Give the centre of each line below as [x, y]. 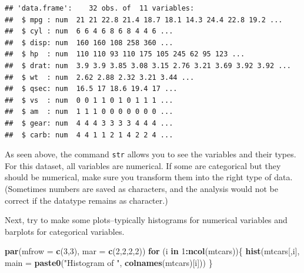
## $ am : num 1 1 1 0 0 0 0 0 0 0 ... [89, 112]
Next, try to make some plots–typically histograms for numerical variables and [146, 220]
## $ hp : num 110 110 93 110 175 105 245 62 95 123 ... [125, 54]
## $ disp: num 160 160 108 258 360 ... [89, 43]
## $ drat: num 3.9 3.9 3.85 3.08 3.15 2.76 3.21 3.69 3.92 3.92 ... [148, 65]
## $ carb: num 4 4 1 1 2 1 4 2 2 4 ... [89, 135]
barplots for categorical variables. [65, 231]
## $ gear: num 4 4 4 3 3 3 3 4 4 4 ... [89, 123]
